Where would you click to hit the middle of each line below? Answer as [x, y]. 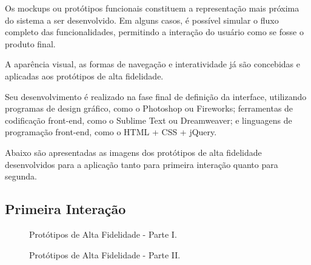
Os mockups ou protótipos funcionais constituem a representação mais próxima [152, 8]
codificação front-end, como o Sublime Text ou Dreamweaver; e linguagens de [149, 120]
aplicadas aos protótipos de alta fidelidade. [84, 75]
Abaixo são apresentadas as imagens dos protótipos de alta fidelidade [133, 152]
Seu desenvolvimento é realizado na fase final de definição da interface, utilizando [156, 96]
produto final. [30, 43]
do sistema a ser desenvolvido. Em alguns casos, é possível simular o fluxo [142, 20]
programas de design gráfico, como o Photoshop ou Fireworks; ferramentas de [149, 108]
